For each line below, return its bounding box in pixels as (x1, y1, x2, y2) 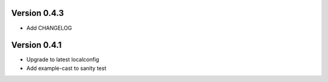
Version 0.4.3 (11, 8, 64, 18)
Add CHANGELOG (26, 24, 72, 32)
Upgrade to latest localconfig (26, 56, 100, 63)
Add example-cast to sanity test (26, 64, 106, 72)
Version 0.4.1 (11, 40, 62, 50)
